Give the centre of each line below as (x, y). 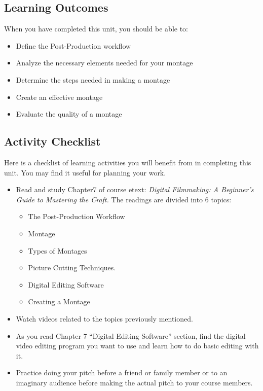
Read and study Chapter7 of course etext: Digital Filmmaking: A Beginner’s (135, 189)
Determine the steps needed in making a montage (93, 79)
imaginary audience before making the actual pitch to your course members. (134, 382)
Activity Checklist (52, 141)
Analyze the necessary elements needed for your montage (104, 63)
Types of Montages (58, 250)
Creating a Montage (59, 301)
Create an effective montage (59, 97)
